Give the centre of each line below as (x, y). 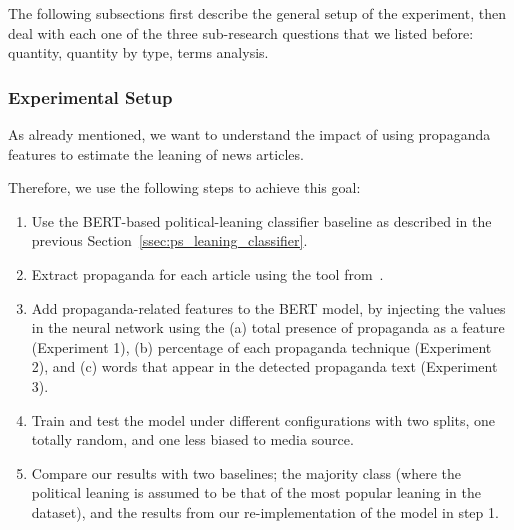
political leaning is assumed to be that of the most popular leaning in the (256, 492)
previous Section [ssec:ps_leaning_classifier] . (169, 240)
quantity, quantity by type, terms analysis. (138, 52)
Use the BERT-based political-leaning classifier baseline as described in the (261, 220)
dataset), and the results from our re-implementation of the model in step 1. (265, 511)
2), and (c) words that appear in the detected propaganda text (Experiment (264, 366)
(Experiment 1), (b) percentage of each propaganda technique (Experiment (261, 346)
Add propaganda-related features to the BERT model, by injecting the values (268, 307)
